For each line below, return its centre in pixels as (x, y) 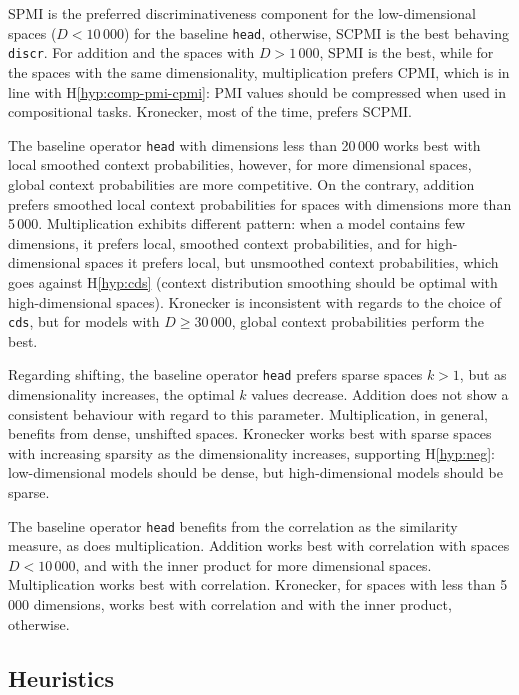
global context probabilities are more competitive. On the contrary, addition (241, 183)
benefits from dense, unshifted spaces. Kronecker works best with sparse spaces (250, 433)
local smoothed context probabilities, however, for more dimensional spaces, (240, 164)
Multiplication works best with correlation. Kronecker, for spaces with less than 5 (258, 584)
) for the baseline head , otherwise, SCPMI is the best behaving (316, 32)
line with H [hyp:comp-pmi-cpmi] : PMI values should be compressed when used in (257, 91)
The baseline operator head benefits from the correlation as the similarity (233, 525)
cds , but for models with (84, 321)
